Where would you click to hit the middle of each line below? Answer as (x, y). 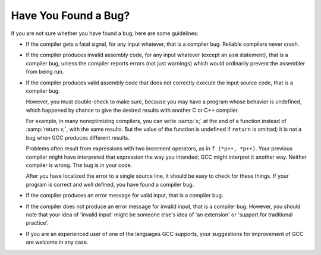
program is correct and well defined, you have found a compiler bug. (110, 184)
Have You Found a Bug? (70, 15)
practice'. (37, 223)
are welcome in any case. (57, 242)
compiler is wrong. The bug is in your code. (79, 165)
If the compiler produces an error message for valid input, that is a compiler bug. (125, 196)
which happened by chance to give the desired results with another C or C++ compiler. (132, 110)
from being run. (45, 72)
